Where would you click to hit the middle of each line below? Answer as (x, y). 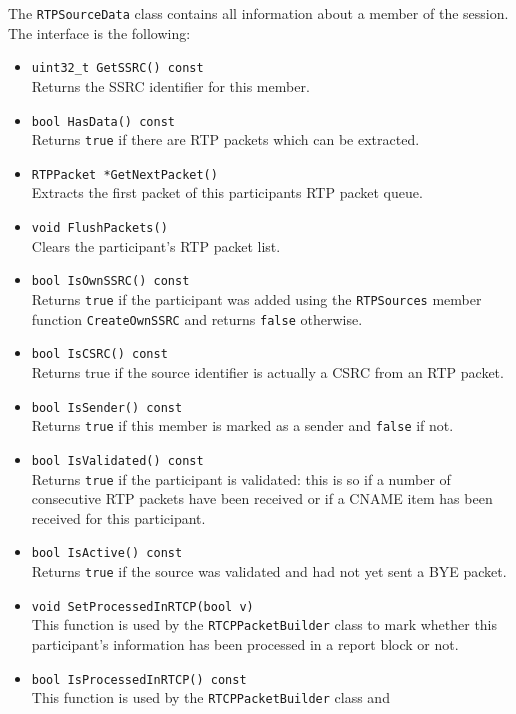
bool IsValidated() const (117, 460)
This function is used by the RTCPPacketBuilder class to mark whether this (264, 624)
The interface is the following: (99, 32)
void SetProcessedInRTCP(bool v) (142, 606)
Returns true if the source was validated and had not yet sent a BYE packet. (269, 571)
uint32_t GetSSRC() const (117, 68)
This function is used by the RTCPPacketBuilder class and (210, 697)
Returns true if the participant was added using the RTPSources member (256, 298)
